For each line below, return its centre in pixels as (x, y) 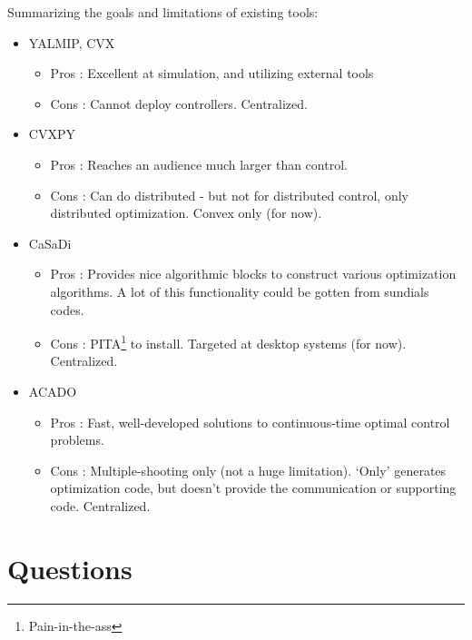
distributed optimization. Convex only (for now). (186, 213)
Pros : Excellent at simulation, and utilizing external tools (212, 73)
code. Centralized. (100, 505)
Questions (70, 568)
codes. (67, 309)
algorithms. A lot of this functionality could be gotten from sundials (240, 291)
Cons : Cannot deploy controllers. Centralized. (179, 103)
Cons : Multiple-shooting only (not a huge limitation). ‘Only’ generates (248, 470)
